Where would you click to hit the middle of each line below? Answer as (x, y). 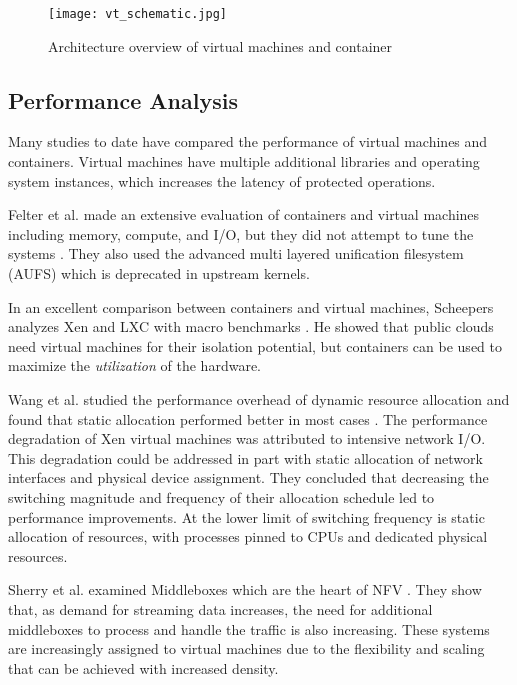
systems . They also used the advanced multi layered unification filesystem (236, 253)
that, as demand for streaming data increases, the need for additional (220, 608)
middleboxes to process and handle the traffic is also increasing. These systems (249, 628)
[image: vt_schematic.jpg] (137, 14)
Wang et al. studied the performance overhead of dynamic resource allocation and (259, 398)
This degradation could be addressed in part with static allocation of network (245, 457)
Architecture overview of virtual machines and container (220, 45)
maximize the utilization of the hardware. (134, 365)
